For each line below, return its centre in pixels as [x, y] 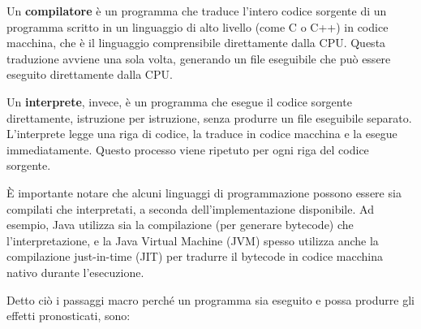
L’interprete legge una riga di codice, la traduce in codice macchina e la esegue [202, 134]
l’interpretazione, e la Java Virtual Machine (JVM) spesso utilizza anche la [193, 240]
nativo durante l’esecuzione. [75, 272]
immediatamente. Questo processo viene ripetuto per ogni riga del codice [188, 149]
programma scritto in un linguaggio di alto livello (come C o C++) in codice [198, 26]
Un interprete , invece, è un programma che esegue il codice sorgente [179, 101]
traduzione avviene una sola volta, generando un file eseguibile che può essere [199, 58]
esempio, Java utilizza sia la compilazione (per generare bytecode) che [180, 225]
